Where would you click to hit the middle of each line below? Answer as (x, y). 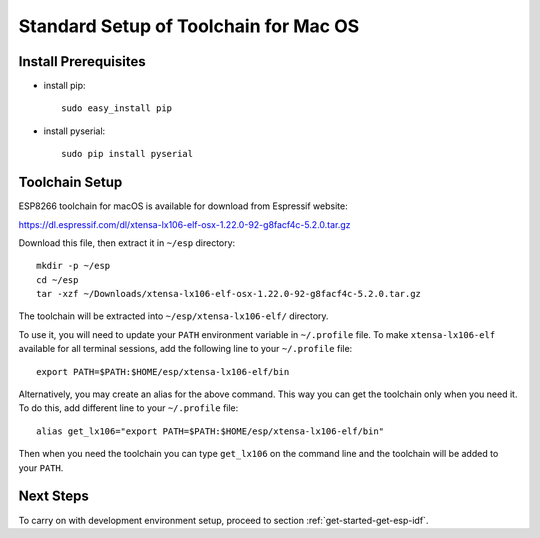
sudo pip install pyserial (127, 154)
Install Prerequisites (82, 61)
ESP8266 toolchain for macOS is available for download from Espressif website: (183, 206)
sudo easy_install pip (117, 108)
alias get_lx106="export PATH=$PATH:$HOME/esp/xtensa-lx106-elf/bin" (210, 431)
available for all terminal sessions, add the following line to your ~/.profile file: (185, 349)
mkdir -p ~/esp (73, 266)
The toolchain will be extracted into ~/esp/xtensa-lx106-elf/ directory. (173, 316)
